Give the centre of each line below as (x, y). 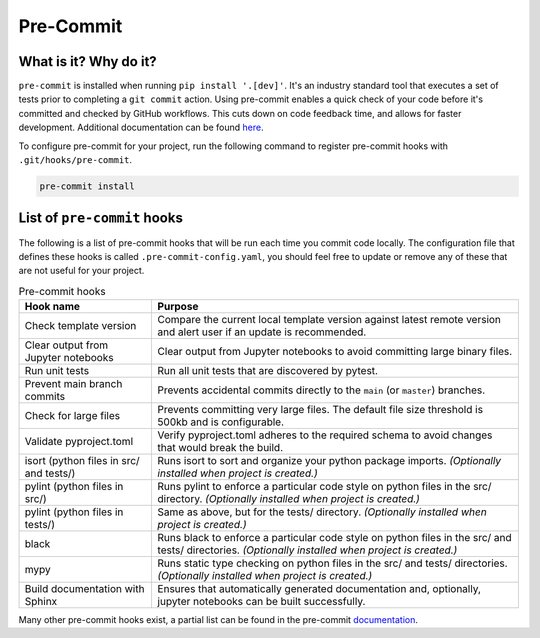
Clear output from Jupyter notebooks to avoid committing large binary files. (335, 352)
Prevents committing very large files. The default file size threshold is (320, 410)
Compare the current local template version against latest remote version (329, 320)
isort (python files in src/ (82, 461)
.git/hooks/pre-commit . (75, 160)
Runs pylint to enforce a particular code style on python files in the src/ (324, 487)
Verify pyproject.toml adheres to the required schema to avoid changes (325, 435)
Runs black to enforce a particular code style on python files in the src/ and (334, 538)
